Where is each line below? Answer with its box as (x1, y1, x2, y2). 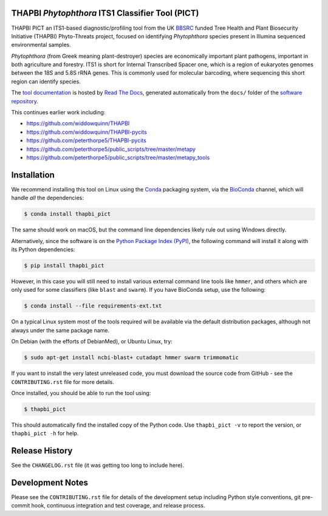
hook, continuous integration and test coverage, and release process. (31, 502, 206, 509)
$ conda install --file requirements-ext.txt (24, 303, 162, 309)
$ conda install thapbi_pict (24, 210, 111, 218)
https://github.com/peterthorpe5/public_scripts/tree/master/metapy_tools (26, 154, 210, 161)
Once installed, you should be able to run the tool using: (11, 389, 151, 396)
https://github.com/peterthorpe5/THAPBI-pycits (26, 137, 147, 144)
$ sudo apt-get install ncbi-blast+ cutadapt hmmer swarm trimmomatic (24, 354, 239, 361)
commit (11, 502, 30, 509)
